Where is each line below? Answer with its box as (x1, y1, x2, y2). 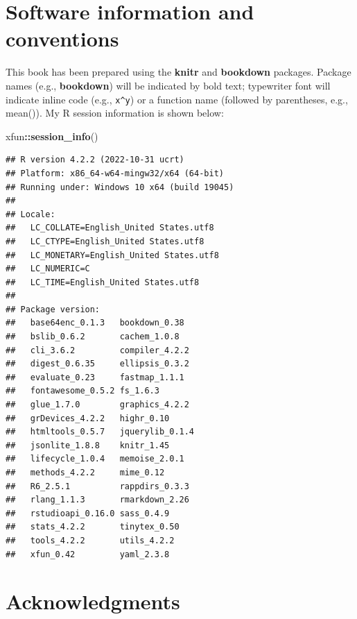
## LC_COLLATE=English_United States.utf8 (6, 223, 214, 233)
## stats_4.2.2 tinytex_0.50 (6, 522, 180, 532)
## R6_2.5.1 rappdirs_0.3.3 (6, 481, 189, 491)
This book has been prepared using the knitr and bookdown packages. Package (6, 65, 351, 79)
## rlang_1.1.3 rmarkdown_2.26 (6, 495, 189, 505)
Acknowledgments (6, 587, 180, 616)
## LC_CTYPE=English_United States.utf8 (6, 236, 204, 246)
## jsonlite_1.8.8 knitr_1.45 (6, 440, 170, 450)
